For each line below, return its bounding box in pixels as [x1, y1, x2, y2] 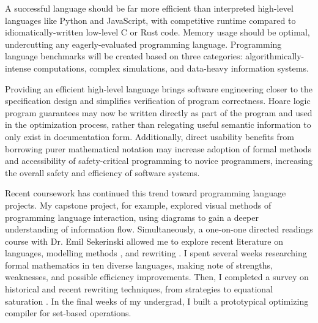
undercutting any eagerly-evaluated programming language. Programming [5, 37, 282, 50]
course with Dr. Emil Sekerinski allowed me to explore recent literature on [5, 234, 284, 247]
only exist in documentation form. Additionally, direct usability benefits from [5, 130, 294, 143]
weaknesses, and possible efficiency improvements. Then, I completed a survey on [5, 270, 309, 283]
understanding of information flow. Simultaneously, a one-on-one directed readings [5, 223, 313, 236]
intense [5, 61, 31, 74]
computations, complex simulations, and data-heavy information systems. [34, 61, 309, 74]
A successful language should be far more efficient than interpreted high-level [5, 2, 294, 14]
